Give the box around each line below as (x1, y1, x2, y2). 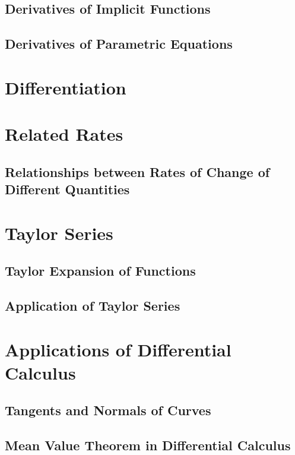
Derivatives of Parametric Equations (5, 34, 233, 53)
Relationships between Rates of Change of (5, 162, 270, 181)
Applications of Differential (5, 337, 231, 361)
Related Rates (5, 122, 123, 146)
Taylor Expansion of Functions (5, 261, 196, 280)
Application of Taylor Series (5, 296, 180, 315)
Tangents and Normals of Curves (5, 401, 211, 419)
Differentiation (5, 75, 126, 99)
